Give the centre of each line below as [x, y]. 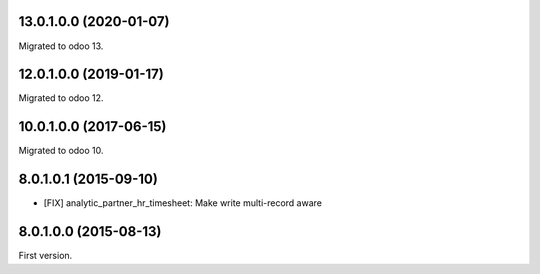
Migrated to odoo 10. [61, 151]
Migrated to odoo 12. [61, 98]
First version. [45, 256]
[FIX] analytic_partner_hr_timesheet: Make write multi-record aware [182, 203]
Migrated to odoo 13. [61, 46]
